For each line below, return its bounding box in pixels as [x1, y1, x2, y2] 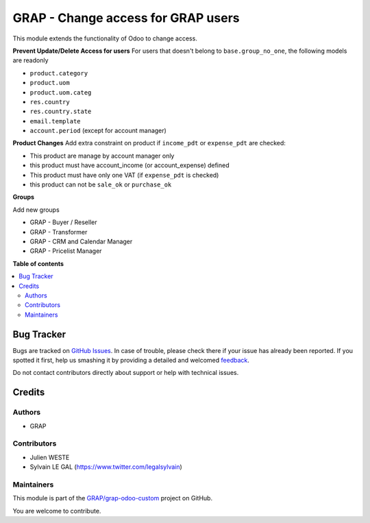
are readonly [12, 56, 49, 64]
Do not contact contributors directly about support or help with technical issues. [12, 369, 239, 377]
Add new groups [12, 206, 60, 214]
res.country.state [29, 108, 92, 116]
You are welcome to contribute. [12, 507, 101, 515]
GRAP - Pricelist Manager [29, 247, 102, 255]
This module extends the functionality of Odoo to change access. [12, 34, 198, 42]
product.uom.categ [29, 88, 92, 96]
